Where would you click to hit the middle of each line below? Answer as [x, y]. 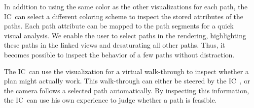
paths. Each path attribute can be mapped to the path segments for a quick [119, 26]
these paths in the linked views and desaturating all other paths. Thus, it [115, 45]
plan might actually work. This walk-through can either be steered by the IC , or [127, 81]
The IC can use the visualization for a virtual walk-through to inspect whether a [127, 71]
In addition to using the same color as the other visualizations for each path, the [126, 6]
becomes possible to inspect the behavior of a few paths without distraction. [119, 54]
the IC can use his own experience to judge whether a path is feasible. [110, 100]
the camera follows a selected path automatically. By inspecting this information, [127, 90]
